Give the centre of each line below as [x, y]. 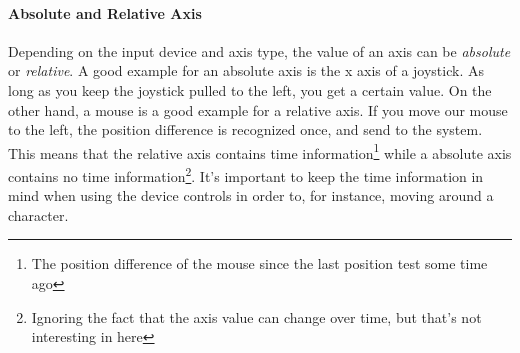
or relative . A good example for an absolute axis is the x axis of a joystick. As [246, 70]
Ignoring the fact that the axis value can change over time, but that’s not [256, 316]
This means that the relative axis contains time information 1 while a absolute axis [260, 151]
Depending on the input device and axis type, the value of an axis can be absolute [259, 50]
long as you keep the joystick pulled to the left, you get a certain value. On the [250, 89]
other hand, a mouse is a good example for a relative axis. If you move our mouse [258, 109]
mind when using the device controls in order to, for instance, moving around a [251, 195]
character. [38, 214]
